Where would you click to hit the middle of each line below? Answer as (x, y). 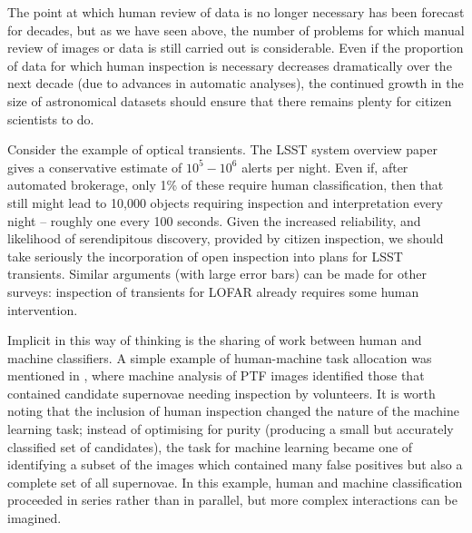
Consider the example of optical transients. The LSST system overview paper (222, 149)
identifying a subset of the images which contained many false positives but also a (235, 464)
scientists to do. (51, 118)
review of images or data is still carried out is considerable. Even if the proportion (236, 48)
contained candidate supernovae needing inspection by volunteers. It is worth (221, 393)
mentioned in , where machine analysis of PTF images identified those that (216, 375)
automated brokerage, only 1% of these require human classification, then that (226, 185)
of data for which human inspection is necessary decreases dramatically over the (230, 65)
